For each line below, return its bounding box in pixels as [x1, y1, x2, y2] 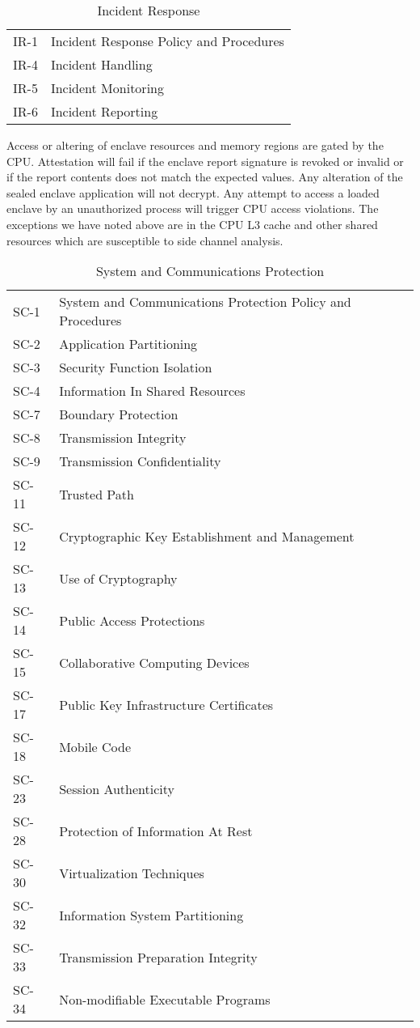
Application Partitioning [59, 334, 198, 354]
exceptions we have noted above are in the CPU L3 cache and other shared [6, 215, 378, 232]
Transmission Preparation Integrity [59, 947, 258, 966]
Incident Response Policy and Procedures [50, 32, 284, 50]
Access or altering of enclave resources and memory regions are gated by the [6, 137, 384, 153]
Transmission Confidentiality [59, 452, 221, 471]
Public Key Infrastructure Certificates [59, 695, 274, 714]
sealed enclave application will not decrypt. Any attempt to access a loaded [6, 184, 380, 201]
